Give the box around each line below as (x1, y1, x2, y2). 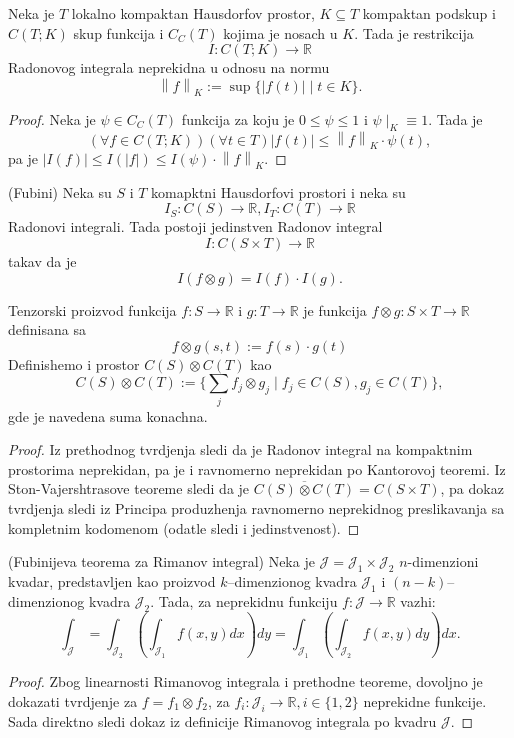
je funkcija (303, 299, 367, 320)
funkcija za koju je (181, 108, 295, 129)
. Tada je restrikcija (354, 22, 474, 43)
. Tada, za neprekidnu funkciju (150, 590, 338, 611)
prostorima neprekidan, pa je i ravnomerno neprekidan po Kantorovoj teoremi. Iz (8, 458, 506, 479)
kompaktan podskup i (362, 3, 496, 23)
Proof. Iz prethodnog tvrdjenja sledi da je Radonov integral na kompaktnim (8, 439, 473, 460)
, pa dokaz (440, 478, 504, 499)
